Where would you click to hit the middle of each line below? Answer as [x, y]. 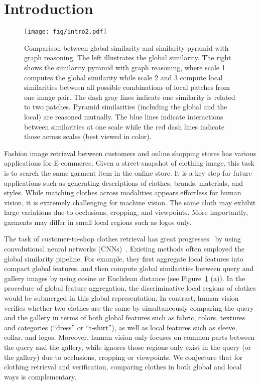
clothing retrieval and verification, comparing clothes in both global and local [123, 367]
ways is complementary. [40, 376]
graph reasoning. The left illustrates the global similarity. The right [128, 57]
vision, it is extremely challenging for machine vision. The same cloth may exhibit [130, 202]
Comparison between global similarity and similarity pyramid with [126, 47]
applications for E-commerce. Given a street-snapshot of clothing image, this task [129, 163]
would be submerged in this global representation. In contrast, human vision [121, 298]
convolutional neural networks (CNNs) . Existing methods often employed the [124, 249]
